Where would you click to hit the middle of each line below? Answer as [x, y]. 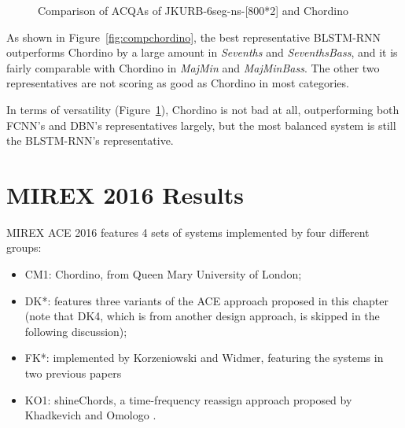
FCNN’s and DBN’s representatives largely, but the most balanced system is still [201, 125]
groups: [24, 247]
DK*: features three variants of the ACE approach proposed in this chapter [206, 300]
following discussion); [76, 331]
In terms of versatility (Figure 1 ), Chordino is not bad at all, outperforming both [203, 109]
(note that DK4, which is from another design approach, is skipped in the [202, 316]
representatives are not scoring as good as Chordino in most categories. [178, 83]
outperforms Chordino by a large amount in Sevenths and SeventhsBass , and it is [202, 52]
